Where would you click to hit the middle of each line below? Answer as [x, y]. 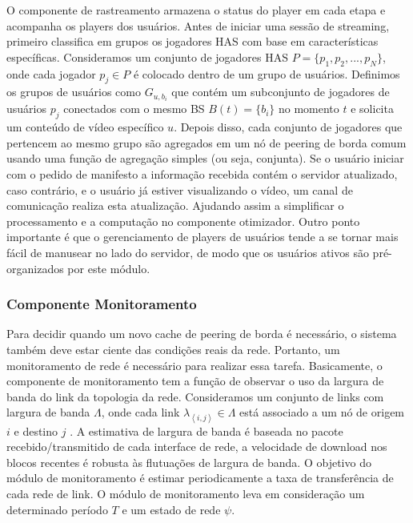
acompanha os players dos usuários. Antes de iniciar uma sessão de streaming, [198, 25]
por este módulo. [109, 268]
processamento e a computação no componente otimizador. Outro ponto [183, 221]
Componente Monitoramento [102, 304]
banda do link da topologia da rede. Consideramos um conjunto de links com [195, 396]
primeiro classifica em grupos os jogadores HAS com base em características [192, 41]
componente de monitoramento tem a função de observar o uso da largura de [195, 381]
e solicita [372, 109]
